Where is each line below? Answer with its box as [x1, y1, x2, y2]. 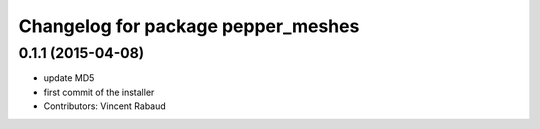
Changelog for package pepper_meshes [18, 15, 360, 37]
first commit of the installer [43, 86, 155, 98]
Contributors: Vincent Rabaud [43, 100, 167, 112]
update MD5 [43, 72, 95, 84]
